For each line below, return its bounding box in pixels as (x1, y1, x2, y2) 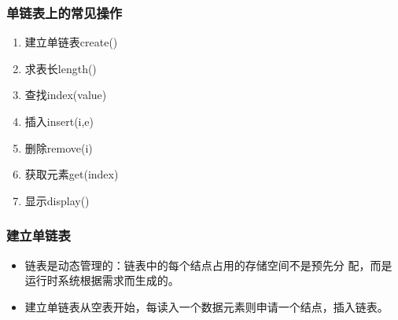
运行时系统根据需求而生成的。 (24, 272, 179, 289)
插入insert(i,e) (24, 113, 94, 129)
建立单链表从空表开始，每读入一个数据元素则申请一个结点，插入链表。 (24, 298, 389, 314)
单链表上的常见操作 (6, 2, 123, 22)
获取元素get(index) (24, 166, 119, 182)
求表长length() (24, 60, 97, 76)
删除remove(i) (24, 139, 93, 156)
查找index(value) (24, 86, 107, 103)
